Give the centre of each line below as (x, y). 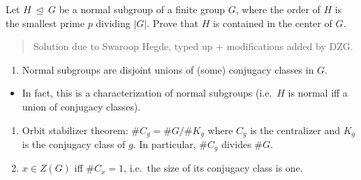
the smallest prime (45, 23)
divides (236, 144)
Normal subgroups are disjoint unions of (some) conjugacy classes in (168, 69)
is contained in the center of (272, 23)
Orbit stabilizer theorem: (75, 130)
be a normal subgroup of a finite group (142, 9)
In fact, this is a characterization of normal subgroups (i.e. (147, 93)
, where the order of (278, 9)
